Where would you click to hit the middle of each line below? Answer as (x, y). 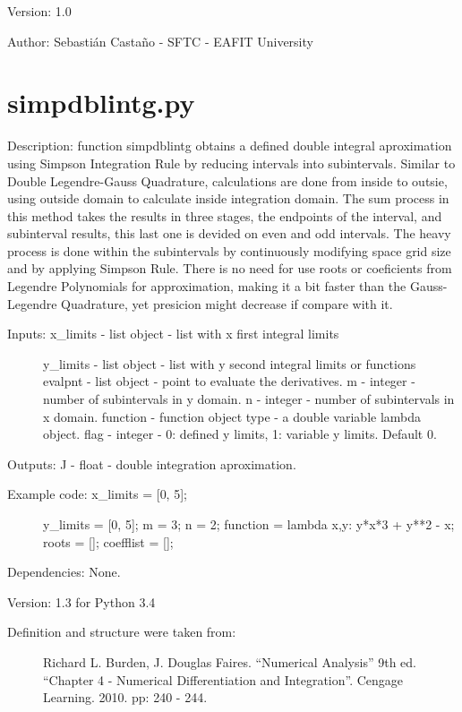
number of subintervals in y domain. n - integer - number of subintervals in (249, 399)
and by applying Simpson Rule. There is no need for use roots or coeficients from (230, 268)
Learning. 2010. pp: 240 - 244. (125, 697)
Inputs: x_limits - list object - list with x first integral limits (173, 334)
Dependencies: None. (64, 572)
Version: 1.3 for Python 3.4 (81, 601)
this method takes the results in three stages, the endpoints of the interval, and (225, 215)
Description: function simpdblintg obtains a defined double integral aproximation (230, 146)
